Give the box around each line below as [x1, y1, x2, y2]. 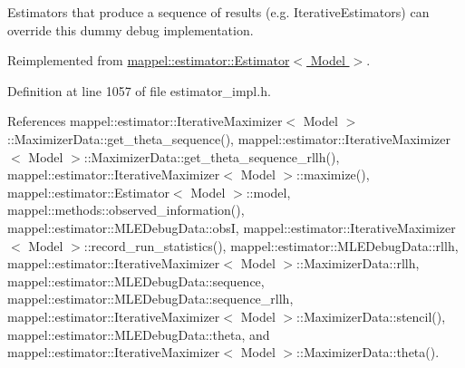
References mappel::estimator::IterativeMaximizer [7, 111, 283, 131]
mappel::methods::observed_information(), [7, 200, 245, 219]
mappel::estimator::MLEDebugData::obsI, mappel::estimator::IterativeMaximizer [7, 218, 456, 237]
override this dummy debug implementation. [7, 20, 254, 39]
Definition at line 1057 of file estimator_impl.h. [7, 81, 271, 100]
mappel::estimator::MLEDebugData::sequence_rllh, [7, 289, 294, 308]
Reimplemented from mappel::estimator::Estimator [7, 51, 290, 70]
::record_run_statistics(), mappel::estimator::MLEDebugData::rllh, [83, 236, 459, 255]
